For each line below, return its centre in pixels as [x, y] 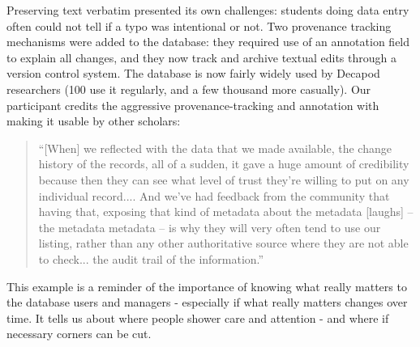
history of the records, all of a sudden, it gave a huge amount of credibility [224, 164]
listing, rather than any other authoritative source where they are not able [223, 243]
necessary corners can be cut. [79, 334]
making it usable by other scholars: [94, 121]
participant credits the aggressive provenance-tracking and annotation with [193, 105]
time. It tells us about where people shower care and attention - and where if [198, 317]
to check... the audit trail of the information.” [151, 258]
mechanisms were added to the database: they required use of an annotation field [208, 42]
